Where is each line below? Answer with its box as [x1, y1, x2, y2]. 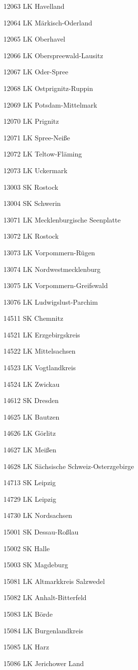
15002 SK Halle [3, 543, 50, 553]
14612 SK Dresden [3, 395, 59, 405]
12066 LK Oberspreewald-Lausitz [3, 50, 103, 60]
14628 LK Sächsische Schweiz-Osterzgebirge [3, 461, 134, 471]
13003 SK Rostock [3, 181, 58, 192]
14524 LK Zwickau [3, 379, 60, 389]
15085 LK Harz [3, 642, 49, 652]
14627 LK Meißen [3, 445, 56, 455]
